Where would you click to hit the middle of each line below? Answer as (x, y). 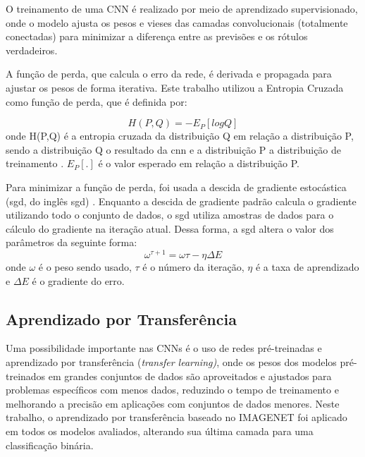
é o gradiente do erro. (78, 280)
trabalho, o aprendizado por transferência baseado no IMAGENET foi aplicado (177, 417)
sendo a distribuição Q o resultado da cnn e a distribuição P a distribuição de (174, 149)
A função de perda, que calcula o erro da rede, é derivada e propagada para (169, 74)
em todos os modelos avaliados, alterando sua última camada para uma (160, 431)
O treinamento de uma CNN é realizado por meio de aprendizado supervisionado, (182, 8)
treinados (26, 376)
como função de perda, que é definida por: (97, 101)
